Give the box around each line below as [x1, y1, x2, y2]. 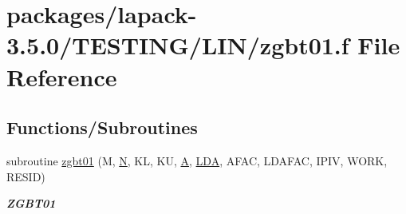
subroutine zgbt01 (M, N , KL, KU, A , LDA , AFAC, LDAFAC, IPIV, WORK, [6, 152, 388, 168]
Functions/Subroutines [6, 115, 198, 140]
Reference [6, 60, 117, 93]
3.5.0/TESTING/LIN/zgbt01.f [6, 29, 349, 61]
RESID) [6, 168, 45, 184]
